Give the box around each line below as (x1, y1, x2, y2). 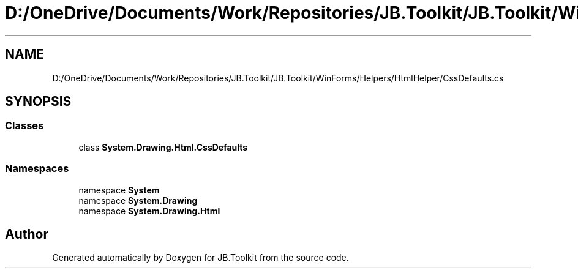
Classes (5, 119, 44, 132)
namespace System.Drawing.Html (78, 205, 220, 216)
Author (5, 226, 48, 242)
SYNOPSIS (5, 94, 72, 110)
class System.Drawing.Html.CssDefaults (78, 141, 248, 152)
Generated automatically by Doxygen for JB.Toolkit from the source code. (52, 252, 349, 263)
